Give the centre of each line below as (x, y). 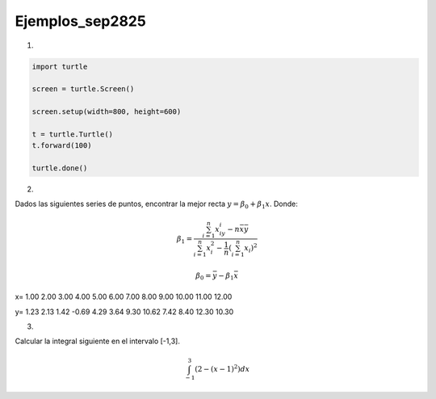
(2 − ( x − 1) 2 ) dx (222, 368)
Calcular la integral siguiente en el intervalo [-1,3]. (98, 341)
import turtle (60, 66)
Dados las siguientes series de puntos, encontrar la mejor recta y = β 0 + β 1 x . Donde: (156, 205)
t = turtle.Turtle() (72, 134)
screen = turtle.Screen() (83, 89)
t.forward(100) (62, 146)
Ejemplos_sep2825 (81, 21)
